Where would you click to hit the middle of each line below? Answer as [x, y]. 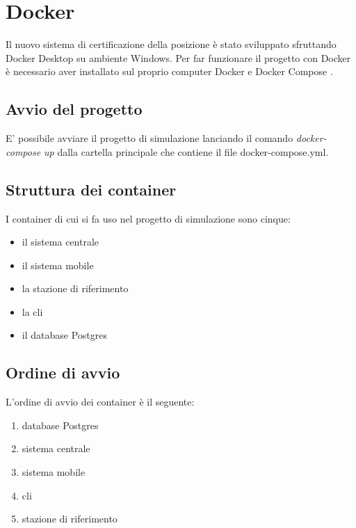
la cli [32, 311]
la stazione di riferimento [75, 288]
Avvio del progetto [74, 109]
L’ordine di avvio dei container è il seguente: [100, 402]
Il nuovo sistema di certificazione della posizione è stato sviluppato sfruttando [171, 44]
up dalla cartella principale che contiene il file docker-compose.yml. [186, 151]
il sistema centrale [60, 242]
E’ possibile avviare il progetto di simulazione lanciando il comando [149, 138]
